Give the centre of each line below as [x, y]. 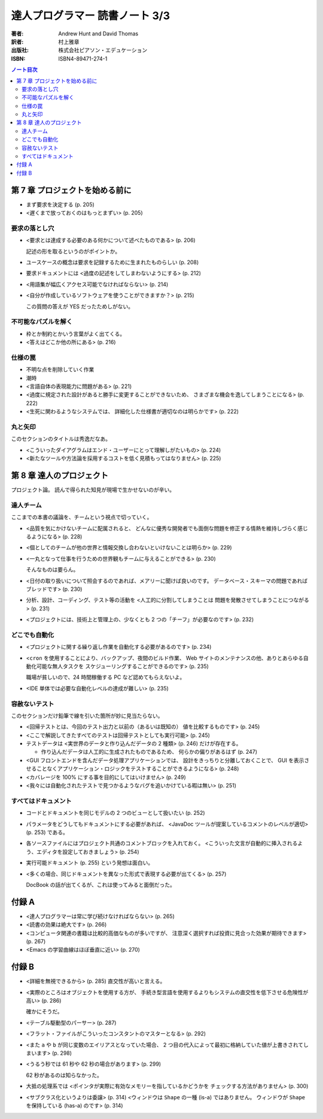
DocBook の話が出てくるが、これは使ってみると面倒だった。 [101, 885]
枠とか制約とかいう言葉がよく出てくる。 [76, 333]
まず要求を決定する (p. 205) [60, 204]
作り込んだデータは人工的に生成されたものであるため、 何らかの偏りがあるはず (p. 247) [149, 752]
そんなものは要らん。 [52, 570]
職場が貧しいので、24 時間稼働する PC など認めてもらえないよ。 [106, 677]
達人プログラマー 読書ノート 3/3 [91, 16]
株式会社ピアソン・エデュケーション [103, 50]
